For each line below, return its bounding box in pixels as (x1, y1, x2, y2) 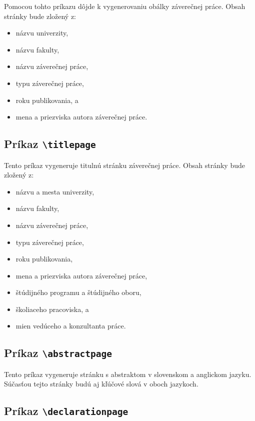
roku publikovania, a (15, 94, 78, 105)
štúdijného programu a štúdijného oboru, (15, 287, 141, 297)
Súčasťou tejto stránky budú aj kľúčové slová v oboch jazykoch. (4, 378, 198, 389)
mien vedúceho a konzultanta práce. (15, 320, 126, 331)
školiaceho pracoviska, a (15, 303, 89, 314)
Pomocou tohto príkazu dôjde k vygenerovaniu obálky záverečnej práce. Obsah (4, 1, 245, 11)
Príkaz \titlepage (4, 136, 96, 151)
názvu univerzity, (15, 27, 68, 38)
